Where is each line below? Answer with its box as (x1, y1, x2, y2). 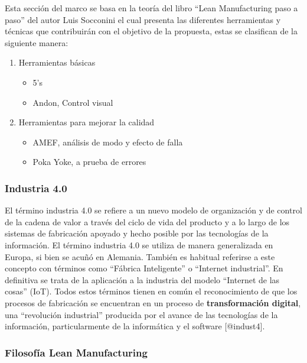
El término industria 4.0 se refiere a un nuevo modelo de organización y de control (5, 204, 302, 216)
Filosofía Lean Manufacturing (5, 345, 148, 359)
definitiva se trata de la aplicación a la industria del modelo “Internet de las (5, 273, 280, 286)
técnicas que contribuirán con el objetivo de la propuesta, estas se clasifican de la (5, 25, 298, 37)
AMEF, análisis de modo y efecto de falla (32, 135, 183, 148)
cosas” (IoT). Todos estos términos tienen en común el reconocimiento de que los (5, 285, 298, 297)
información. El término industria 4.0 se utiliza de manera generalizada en (5, 238, 273, 251)
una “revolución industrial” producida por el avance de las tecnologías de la (5, 308, 278, 320)
